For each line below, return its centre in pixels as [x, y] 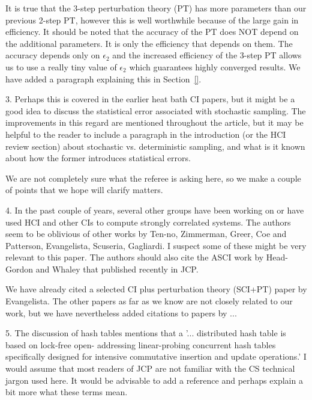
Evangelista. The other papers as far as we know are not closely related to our [149, 301]
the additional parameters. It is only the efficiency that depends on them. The [149, 43]
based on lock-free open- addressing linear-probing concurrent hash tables [141, 344]
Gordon [19, 269]
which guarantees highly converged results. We [215, 66]
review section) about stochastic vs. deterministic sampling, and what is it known [155, 146]
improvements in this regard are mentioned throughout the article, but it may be [154, 122]
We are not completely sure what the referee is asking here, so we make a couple [153, 178]
